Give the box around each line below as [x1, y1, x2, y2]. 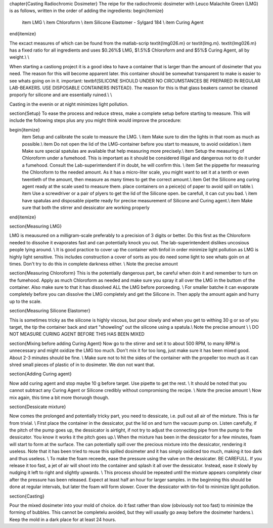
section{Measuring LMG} [9, 223, 62, 229]
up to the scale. [9, 298, 42, 304]
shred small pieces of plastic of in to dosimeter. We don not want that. [9, 362, 155, 368]
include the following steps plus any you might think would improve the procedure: [9, 117, 181, 123]
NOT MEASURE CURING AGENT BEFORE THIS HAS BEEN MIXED [9, 331, 145, 337]
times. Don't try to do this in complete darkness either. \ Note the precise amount [9, 260, 178, 267]
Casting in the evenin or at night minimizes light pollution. [9, 101, 129, 107]
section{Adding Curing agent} [9, 371, 72, 377]
